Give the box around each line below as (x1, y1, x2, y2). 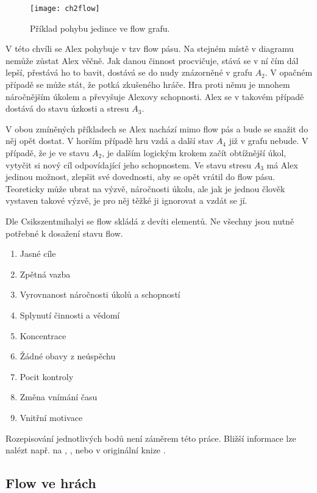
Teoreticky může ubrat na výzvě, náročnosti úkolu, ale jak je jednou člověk (5, 182, 285, 195)
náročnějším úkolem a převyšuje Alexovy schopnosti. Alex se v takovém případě (5, 90, 304, 103)
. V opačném (265, 66, 313, 79)
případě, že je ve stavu (5, 146, 90, 159)
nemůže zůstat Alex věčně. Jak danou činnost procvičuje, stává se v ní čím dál (5, 54, 299, 67)
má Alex (266, 158, 298, 171)
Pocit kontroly (20, 370, 74, 383)
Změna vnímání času (20, 390, 98, 403)
